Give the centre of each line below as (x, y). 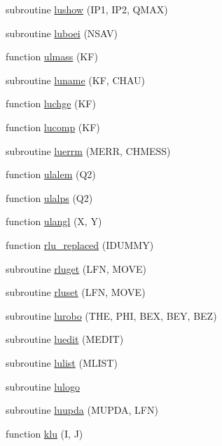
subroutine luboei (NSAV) (62, 33)
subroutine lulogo (43, 386)
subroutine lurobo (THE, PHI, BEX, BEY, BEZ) (111, 315)
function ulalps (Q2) (49, 197)
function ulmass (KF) (52, 56)
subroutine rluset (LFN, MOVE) (76, 292)
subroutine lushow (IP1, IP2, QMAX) (87, 9)
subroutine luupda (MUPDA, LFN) (82, 410)
